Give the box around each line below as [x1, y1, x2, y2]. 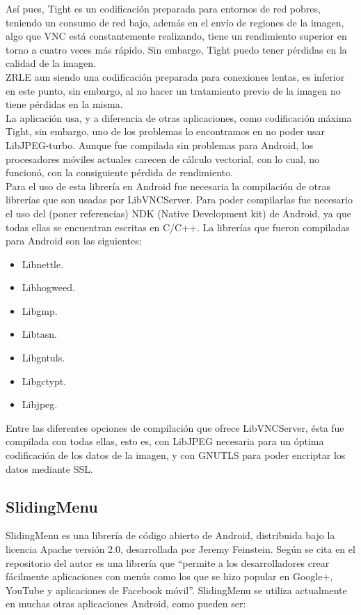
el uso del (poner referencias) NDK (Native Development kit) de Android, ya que [6, 205, 351, 220]
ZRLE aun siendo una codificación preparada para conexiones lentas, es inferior [6, 69, 345, 84]
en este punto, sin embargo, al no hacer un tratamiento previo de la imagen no [6, 83, 341, 98]
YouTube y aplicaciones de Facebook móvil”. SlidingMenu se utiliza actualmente [6, 582, 347, 597]
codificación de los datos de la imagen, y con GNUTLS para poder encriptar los [6, 448, 346, 462]
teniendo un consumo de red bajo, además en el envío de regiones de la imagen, [6, 15, 344, 29]
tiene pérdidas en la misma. [6, 97, 123, 111]
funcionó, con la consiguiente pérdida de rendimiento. [6, 165, 233, 180]
